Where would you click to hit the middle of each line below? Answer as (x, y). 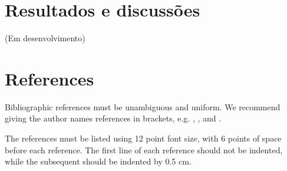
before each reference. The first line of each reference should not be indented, (144, 149)
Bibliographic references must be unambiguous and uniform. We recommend (143, 106)
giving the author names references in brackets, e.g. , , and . (113, 118)
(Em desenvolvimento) (45, 38)
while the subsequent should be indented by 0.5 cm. (98, 161)
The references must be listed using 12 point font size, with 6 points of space (143, 138)
